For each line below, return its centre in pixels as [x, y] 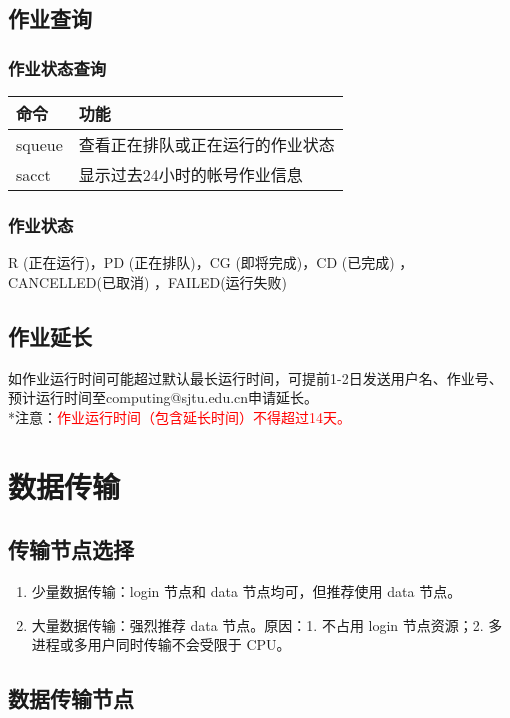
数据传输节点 [71, 698]
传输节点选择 [71, 549]
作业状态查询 [57, 67]
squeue [39, 144]
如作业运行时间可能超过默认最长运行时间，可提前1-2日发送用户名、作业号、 [255, 377]
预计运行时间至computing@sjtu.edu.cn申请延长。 [163, 397]
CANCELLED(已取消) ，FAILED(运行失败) [148, 281]
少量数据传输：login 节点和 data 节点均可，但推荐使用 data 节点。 [246, 590]
